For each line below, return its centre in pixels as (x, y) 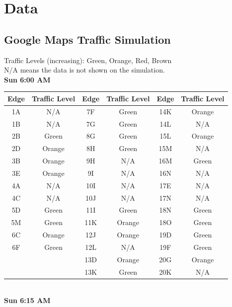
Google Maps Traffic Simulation (87, 39)
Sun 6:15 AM (27, 300)
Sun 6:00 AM (27, 79)
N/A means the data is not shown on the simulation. (84, 70)
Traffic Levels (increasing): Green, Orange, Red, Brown (88, 60)
